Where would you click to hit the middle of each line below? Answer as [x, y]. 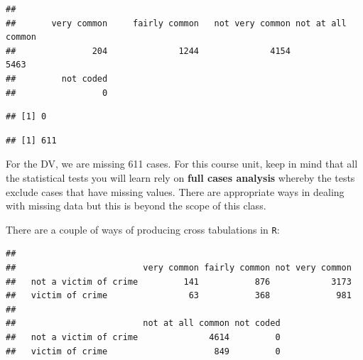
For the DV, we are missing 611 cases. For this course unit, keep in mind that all [182, 164]
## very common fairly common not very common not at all [176, 23]
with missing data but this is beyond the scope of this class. [136, 206]
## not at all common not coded [143, 323]
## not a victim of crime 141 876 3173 [179, 282]
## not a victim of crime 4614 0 [143, 337]
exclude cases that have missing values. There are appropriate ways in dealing [175, 191]
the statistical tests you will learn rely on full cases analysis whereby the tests [180, 177]
